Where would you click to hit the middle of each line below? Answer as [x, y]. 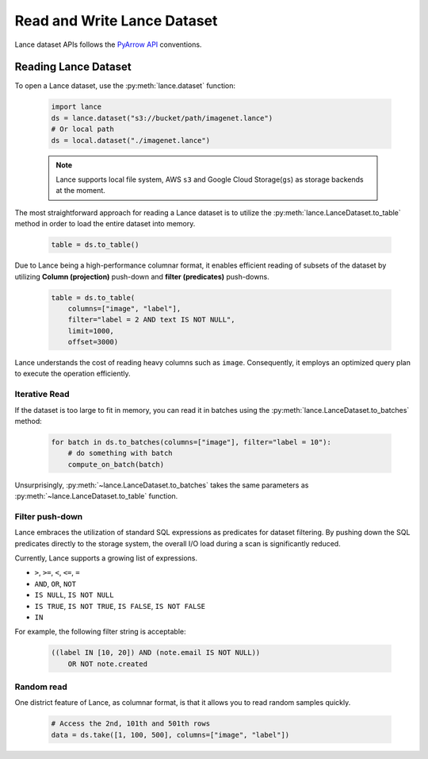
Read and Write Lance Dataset [116, 21]
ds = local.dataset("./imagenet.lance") [130, 140]
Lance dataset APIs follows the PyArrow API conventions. [108, 44]
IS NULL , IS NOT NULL [74, 595]
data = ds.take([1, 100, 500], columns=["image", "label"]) [170, 735]
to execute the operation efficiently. [73, 374]
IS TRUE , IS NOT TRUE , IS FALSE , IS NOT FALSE [120, 606]
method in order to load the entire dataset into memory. [105, 224]
